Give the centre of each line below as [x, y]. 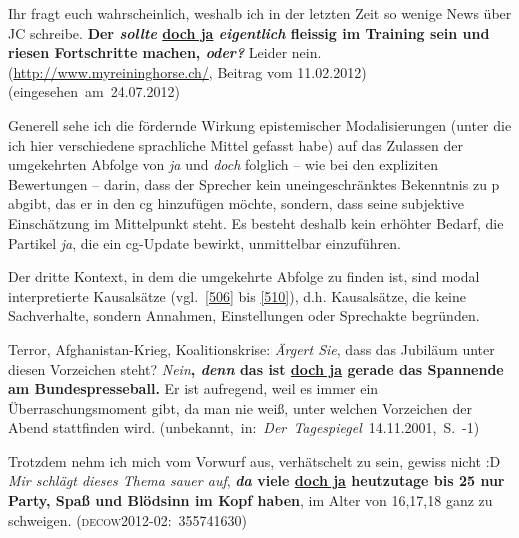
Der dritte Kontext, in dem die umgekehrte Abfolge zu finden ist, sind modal [244, 276]
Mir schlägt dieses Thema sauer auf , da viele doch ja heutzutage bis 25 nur [256, 480]
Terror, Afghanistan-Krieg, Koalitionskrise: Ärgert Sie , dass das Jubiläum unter [251, 348]
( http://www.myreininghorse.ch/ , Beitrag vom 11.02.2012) [187, 71]
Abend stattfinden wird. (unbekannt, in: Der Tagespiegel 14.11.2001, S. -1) [244, 427]
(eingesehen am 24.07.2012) [94, 91]
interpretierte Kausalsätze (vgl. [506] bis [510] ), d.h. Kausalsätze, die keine [237, 295]
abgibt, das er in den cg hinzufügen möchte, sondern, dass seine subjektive [236, 203]
